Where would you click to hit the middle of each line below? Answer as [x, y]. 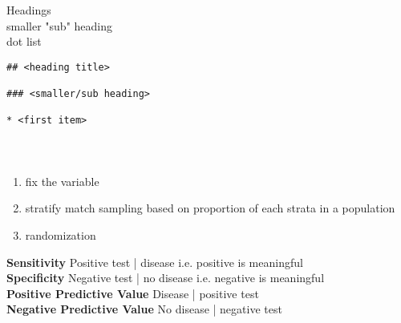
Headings [29, 10]
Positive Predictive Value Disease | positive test [133, 293]
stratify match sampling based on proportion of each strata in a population [210, 208]
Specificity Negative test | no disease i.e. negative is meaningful [166, 278]
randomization [61, 235]
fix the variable [62, 181]
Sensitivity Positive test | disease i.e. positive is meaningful [155, 262]
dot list [24, 41]
